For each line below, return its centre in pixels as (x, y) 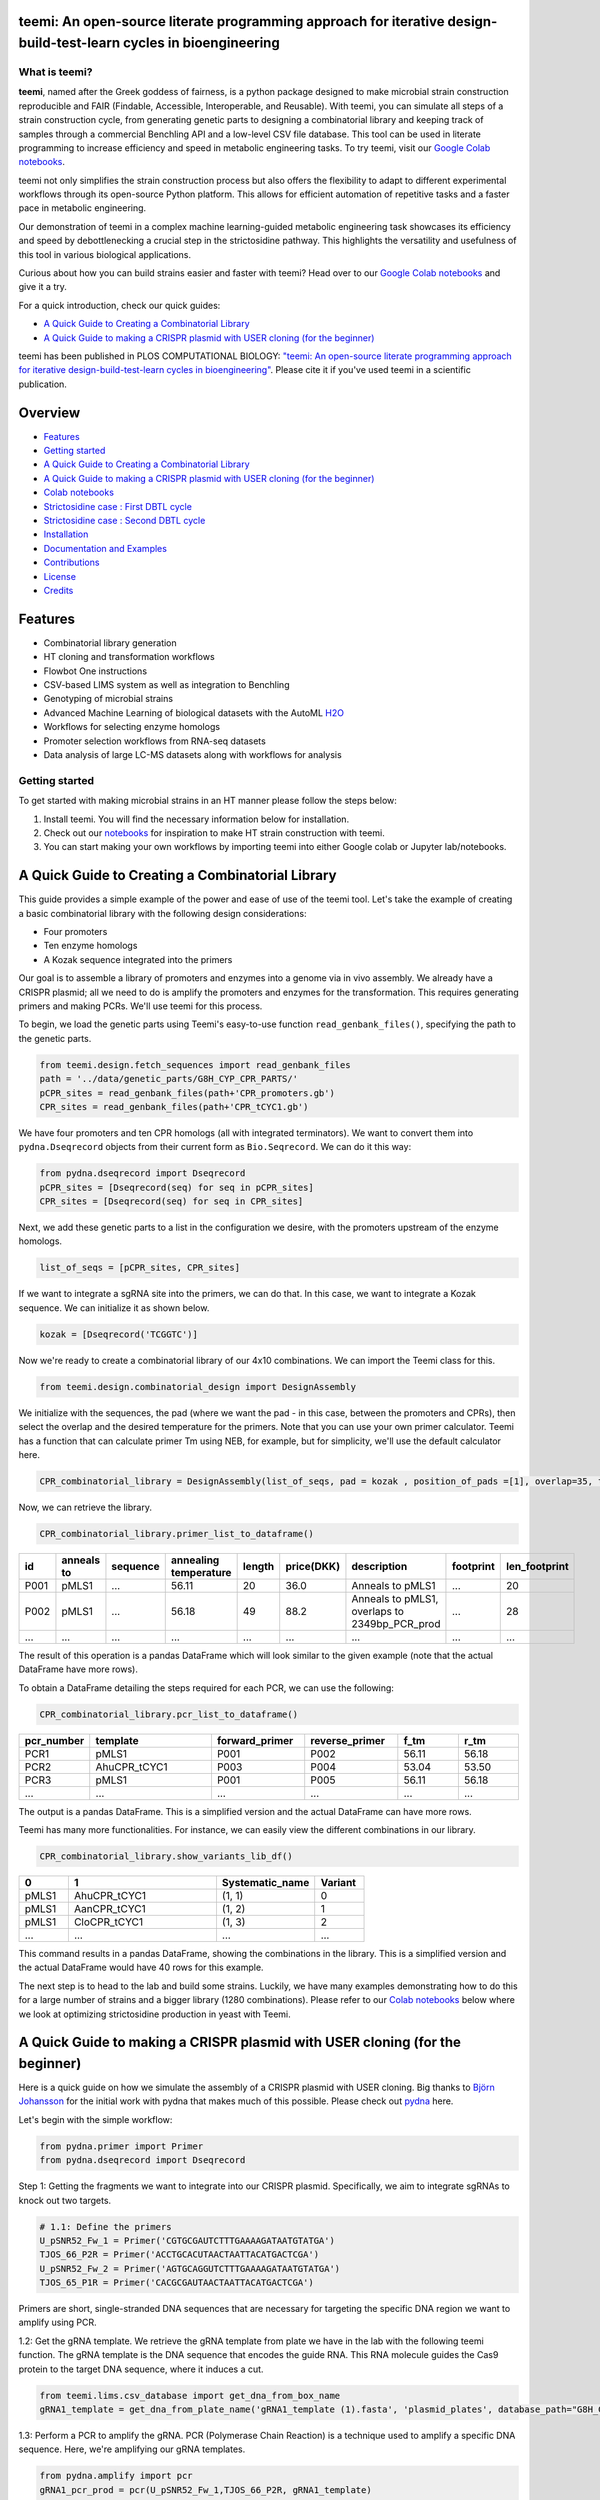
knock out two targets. (65, 2200)
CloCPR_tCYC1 (108, 1922)
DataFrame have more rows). (78, 1669)
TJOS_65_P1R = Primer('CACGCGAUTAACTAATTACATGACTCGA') (176, 2283)
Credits (58, 590)
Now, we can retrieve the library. (85, 1507)
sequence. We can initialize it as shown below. (114, 1307)
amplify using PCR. (57, 2322)
